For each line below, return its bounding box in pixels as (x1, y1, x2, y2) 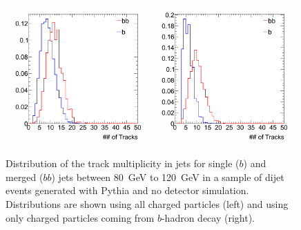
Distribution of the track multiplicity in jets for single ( (6, 156, 240, 171)
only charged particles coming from (6, 210, 155, 224)
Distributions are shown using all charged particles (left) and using (6, 196, 289, 211)
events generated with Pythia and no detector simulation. (6, 183, 249, 198)
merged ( (6, 169, 43, 184)
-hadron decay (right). (161, 210, 255, 224)
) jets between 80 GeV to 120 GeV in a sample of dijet (51, 169, 284, 184)
